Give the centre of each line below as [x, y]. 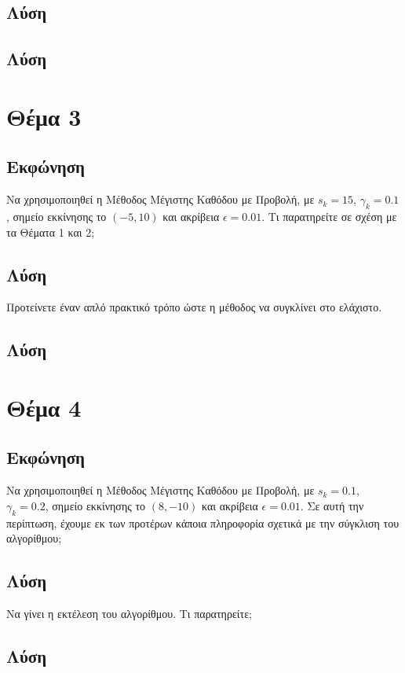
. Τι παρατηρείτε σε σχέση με [329, 216]
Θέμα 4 [44, 407]
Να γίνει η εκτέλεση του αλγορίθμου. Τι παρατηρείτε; [129, 614]
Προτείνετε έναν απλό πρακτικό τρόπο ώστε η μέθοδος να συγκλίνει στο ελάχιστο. [194, 307]
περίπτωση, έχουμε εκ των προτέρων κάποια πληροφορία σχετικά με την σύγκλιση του [203, 522]
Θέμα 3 [44, 116]
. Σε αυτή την [332, 505]
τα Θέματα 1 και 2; [51, 232]
